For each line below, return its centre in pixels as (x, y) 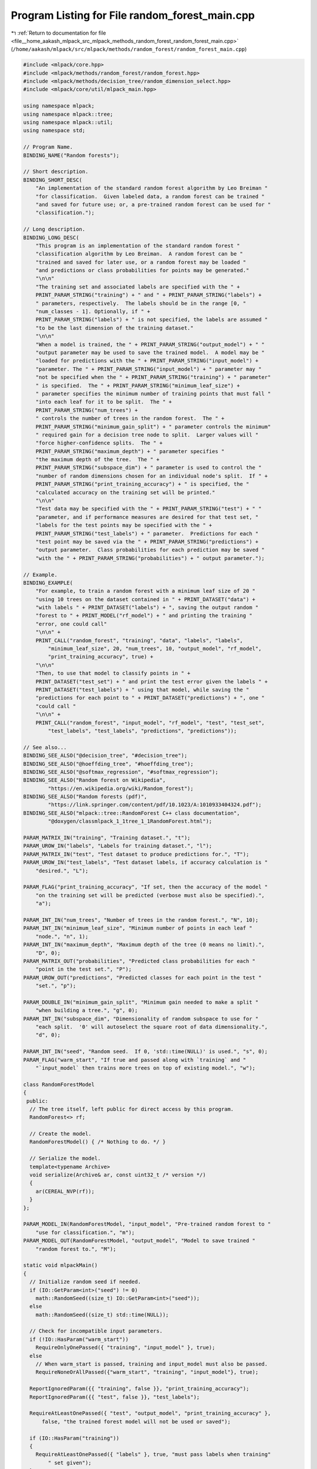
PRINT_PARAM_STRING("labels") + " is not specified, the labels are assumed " (152, 320)
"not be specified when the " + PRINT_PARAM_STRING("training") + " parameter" (153, 377)
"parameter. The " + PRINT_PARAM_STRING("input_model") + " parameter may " (149, 369)
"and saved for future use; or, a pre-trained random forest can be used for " (153, 204)
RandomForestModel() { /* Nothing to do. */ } (98, 1142)
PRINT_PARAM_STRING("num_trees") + (87, 410)
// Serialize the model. (65, 1158)
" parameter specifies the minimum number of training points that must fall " (153, 393)
